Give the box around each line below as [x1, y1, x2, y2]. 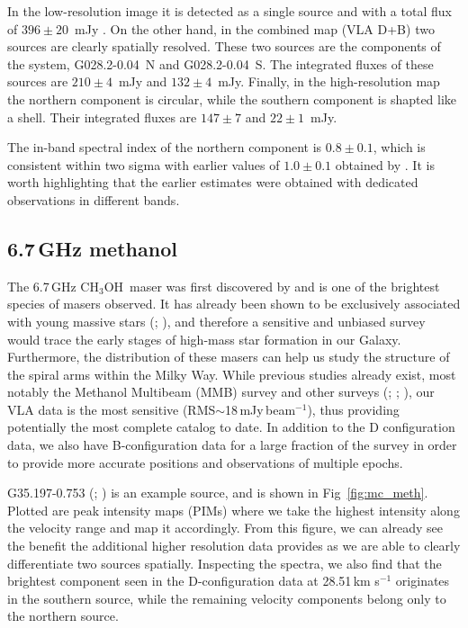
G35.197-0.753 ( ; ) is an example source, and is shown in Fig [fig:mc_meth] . [7, 483, 428, 502]
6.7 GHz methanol [7, 234, 177, 262]
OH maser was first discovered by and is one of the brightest [103, 276, 440, 295]
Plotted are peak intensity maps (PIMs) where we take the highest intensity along [7, 500, 460, 519]
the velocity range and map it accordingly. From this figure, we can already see [7, 518, 443, 537]
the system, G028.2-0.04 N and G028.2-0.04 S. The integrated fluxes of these [7, 54, 434, 73]
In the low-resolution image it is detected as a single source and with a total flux [7, 2, 452, 20]
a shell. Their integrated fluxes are [7, 107, 197, 126]
